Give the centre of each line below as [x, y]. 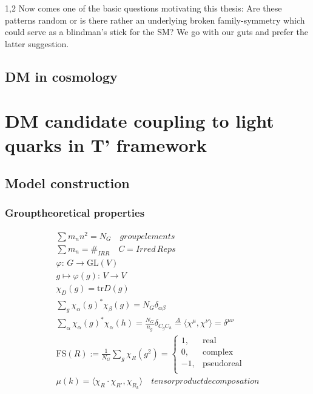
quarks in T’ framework [106, 144]
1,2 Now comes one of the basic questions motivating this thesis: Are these [143, 8]
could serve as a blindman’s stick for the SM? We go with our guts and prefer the [156, 32]
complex [218, 352]
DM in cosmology [61, 76]
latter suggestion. [37, 43]
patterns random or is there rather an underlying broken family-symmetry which [155, 20]
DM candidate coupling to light [140, 121]
